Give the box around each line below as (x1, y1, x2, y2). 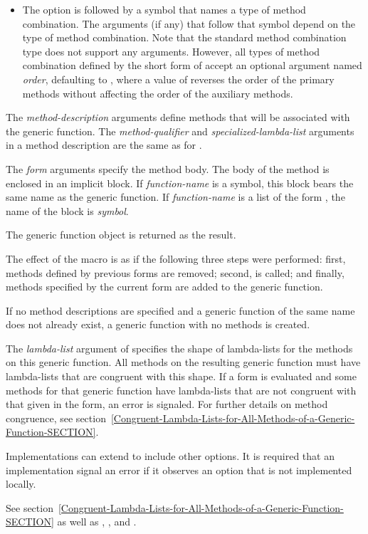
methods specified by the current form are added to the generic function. (6, 279, 323, 294)
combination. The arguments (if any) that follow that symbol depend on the (22, 16, 356, 31)
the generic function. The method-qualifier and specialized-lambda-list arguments (6, 123, 354, 138)
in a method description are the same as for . (6, 137, 202, 152)
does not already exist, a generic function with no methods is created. (6, 317, 310, 332)
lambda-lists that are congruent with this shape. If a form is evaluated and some (6, 369, 357, 384)
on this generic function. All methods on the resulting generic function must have (6, 355, 361, 370)
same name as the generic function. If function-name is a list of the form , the (6, 189, 345, 204)
